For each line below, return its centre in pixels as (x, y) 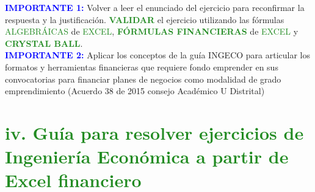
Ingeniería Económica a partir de (147, 156)
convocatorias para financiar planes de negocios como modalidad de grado (143, 79)
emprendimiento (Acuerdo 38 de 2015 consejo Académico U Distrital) (135, 91)
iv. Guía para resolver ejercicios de (154, 132)
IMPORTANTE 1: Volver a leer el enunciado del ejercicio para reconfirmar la (155, 7)
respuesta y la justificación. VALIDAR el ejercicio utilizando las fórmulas (145, 19)
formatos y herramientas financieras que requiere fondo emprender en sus (142, 67)
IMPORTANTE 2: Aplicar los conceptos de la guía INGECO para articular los (158, 55)
